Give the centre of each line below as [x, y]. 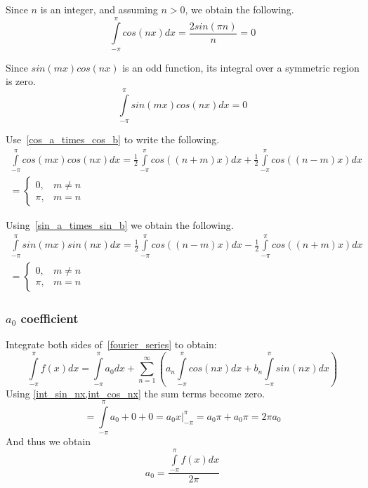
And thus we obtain [48, 441]
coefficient [50, 318]
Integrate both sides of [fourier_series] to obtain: [111, 344]
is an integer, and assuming [99, 9]
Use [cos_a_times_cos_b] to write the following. [113, 139]
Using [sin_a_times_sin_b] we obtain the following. [120, 225]
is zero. [21, 81]
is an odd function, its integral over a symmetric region [241, 67]
